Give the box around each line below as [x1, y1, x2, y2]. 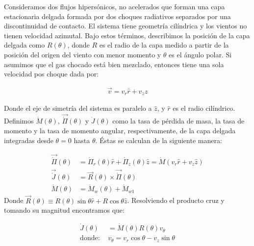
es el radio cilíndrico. [173, 103, 235, 113]
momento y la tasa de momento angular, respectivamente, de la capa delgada [4, 125, 236, 136]
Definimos [4, 116, 34, 126]
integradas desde [4, 135, 53, 145]
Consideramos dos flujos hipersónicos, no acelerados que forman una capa [4, 1, 225, 11]
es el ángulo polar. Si [169, 49, 232, 59]
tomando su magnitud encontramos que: [4, 205, 125, 215]
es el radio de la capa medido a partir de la [99, 40, 229, 50]
